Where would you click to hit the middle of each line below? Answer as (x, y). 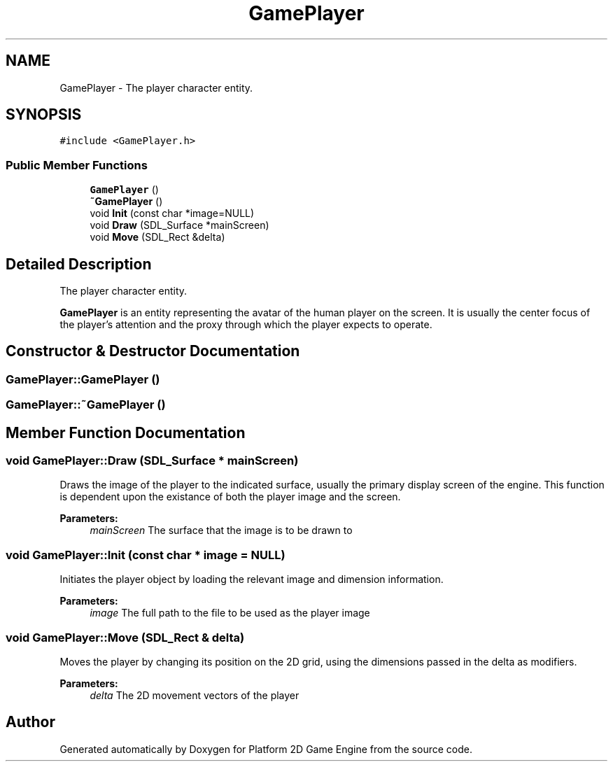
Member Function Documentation (126, 432)
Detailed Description (79, 264)
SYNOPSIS (44, 115)
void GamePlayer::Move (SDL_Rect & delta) (125, 637)
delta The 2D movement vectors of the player (195, 695)
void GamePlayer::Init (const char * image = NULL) (146, 555)
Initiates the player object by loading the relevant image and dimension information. (252, 579)
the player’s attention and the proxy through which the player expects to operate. (246, 325)
